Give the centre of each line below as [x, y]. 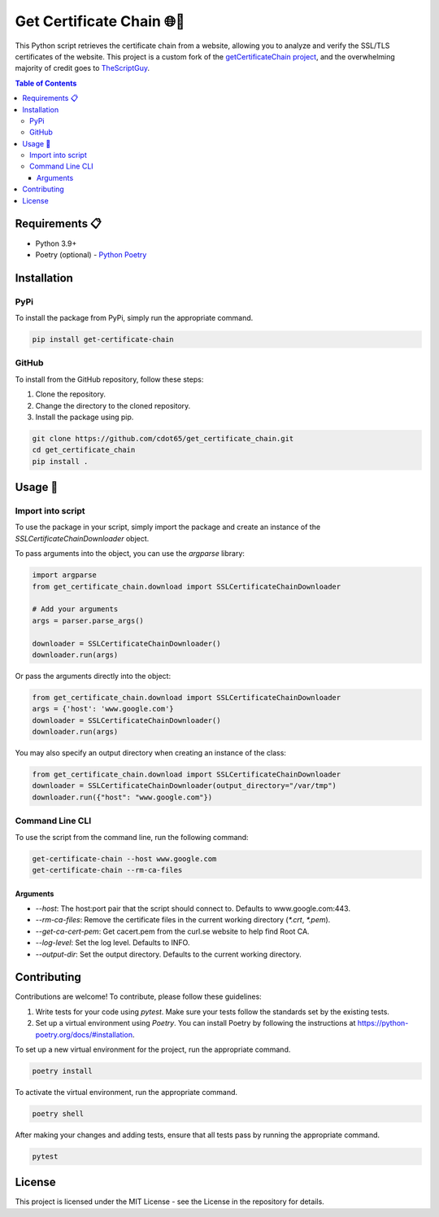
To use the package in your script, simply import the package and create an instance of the [168, 527]
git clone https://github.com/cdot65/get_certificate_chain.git [163, 438]
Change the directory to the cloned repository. [113, 405]
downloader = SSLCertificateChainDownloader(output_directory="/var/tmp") [185, 786]
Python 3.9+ [56, 243]
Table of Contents [46, 83]
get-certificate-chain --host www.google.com [124, 858]
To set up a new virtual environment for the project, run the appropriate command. [153, 1049]
